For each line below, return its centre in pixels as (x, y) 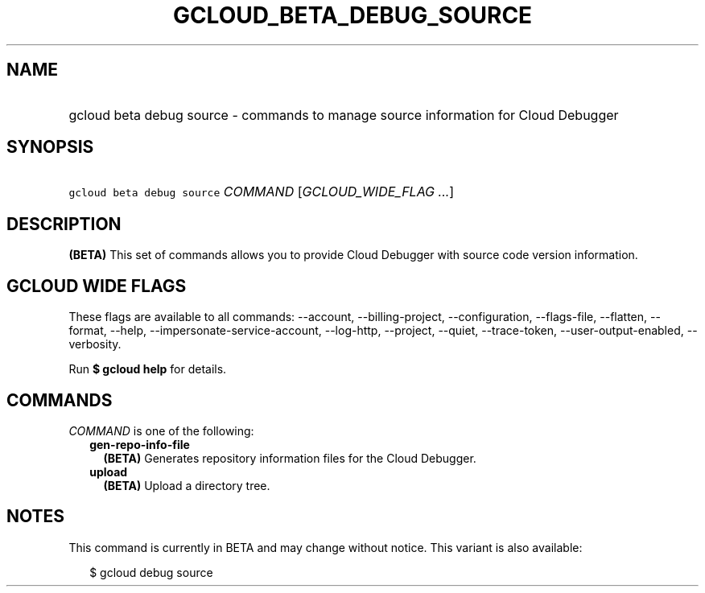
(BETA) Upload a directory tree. (187, 485)
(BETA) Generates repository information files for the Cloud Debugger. (290, 458)
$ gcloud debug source (151, 572)
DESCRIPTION (64, 224)
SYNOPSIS (50, 147)
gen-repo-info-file (140, 444)
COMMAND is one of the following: (161, 430)
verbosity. (95, 344)
